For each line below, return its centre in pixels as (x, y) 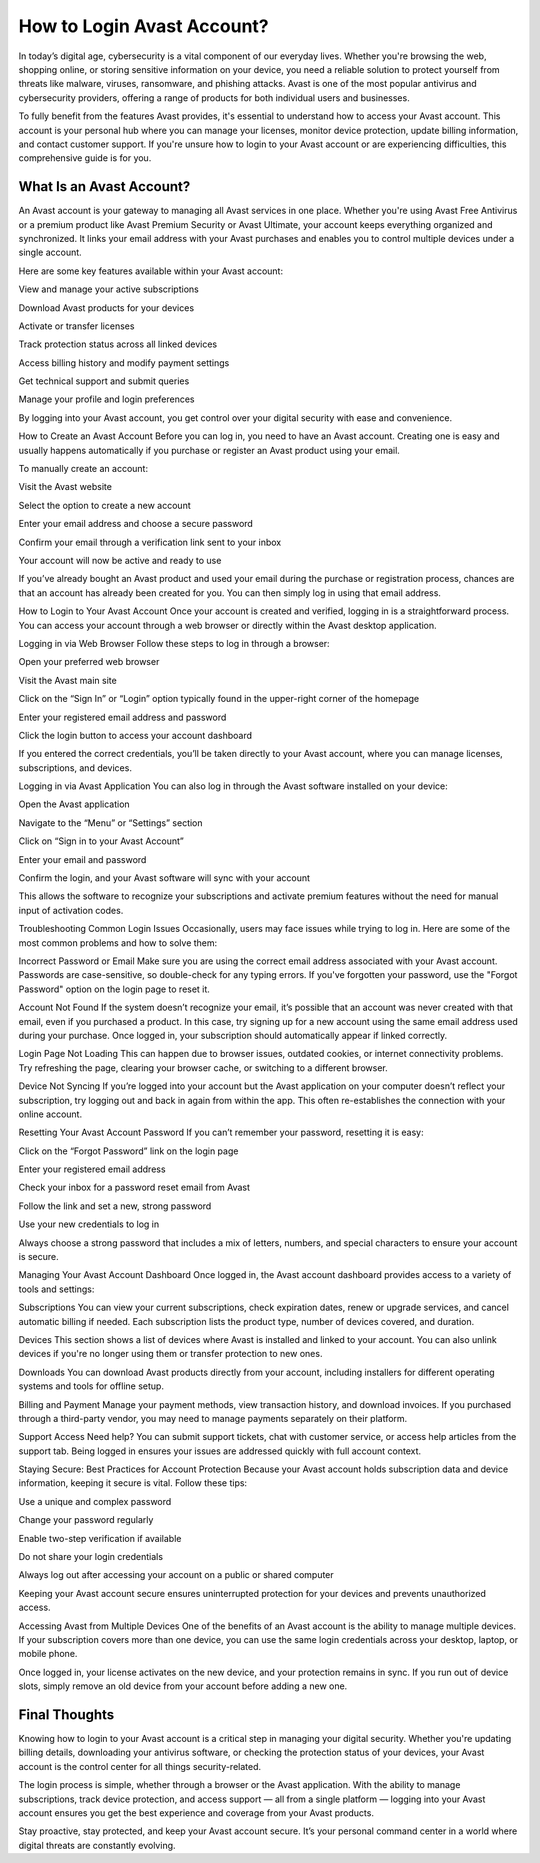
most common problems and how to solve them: (118, 942)
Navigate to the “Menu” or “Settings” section (111, 822)
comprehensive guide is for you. (85, 158)
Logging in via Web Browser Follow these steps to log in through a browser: (174, 643)
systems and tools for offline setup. (91, 1386)
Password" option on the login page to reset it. (114, 989)
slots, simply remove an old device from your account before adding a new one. (183, 1686)
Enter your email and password (82, 859)
